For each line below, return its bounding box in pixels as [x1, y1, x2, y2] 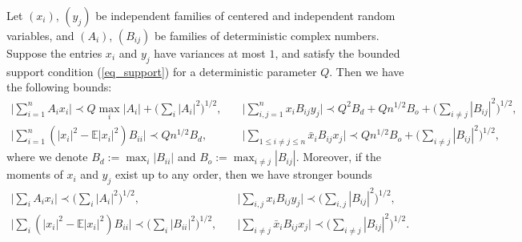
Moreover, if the [303, 148, 381, 165]
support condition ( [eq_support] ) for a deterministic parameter [6, 63, 317, 79]
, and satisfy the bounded [275, 45, 400, 61]
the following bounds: [6, 79, 112, 95]
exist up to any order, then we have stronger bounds [114, 166, 372, 183]
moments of [6, 166, 63, 183]
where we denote [6, 148, 88, 165]
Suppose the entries [6, 45, 102, 61]
